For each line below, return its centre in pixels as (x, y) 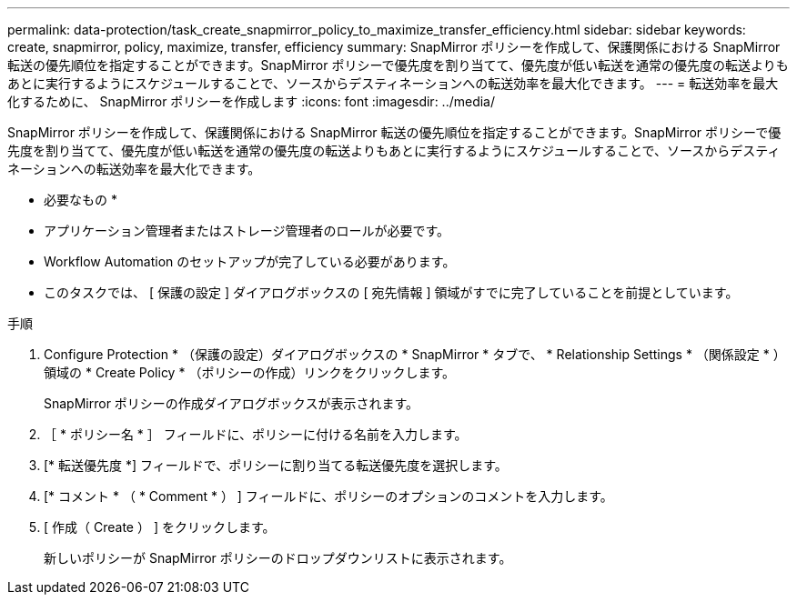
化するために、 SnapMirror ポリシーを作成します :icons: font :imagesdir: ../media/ (252, 101)
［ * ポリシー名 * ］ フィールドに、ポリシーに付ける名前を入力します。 (256, 434)
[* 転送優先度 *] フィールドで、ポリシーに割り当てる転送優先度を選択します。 (276, 465)
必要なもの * (81, 200)
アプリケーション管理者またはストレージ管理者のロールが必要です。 (247, 231)
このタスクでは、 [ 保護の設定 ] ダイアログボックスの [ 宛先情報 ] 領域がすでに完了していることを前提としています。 (391, 292)
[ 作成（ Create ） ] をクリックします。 (160, 527)
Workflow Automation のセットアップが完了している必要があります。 (250, 261)
